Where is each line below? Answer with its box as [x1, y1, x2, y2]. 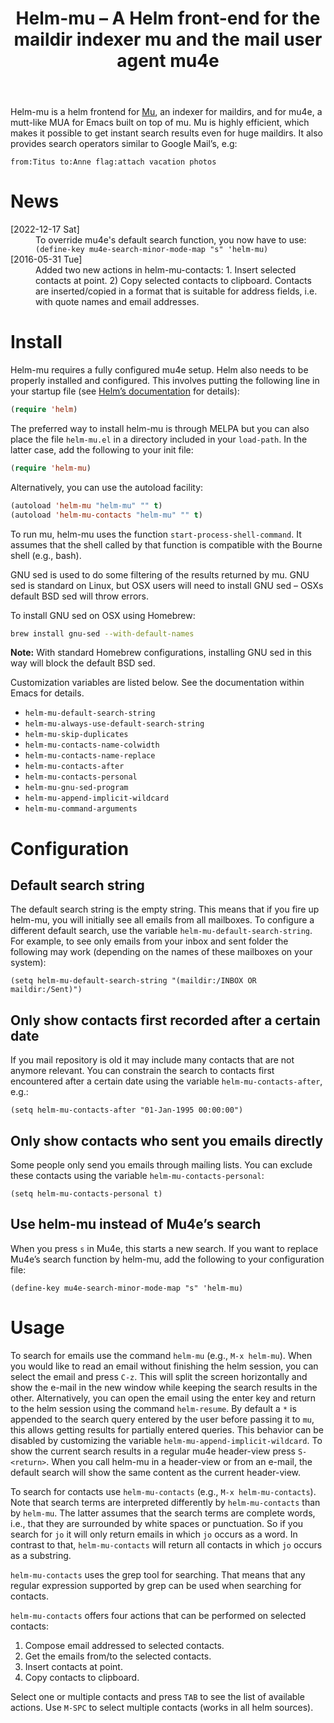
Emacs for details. [10, 687, 85, 699]
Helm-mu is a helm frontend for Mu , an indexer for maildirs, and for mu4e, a [10, 106, 323, 118]
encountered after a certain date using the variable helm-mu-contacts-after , [10, 1075, 323, 1087]
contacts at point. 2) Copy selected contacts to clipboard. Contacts [35, 275, 312, 287]
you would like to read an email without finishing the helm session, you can [10, 1360, 319, 1372]
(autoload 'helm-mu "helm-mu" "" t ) [10, 500, 163, 511]
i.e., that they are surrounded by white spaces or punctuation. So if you [10, 1517, 304, 1529]
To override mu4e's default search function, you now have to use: [35, 234, 307, 246]
